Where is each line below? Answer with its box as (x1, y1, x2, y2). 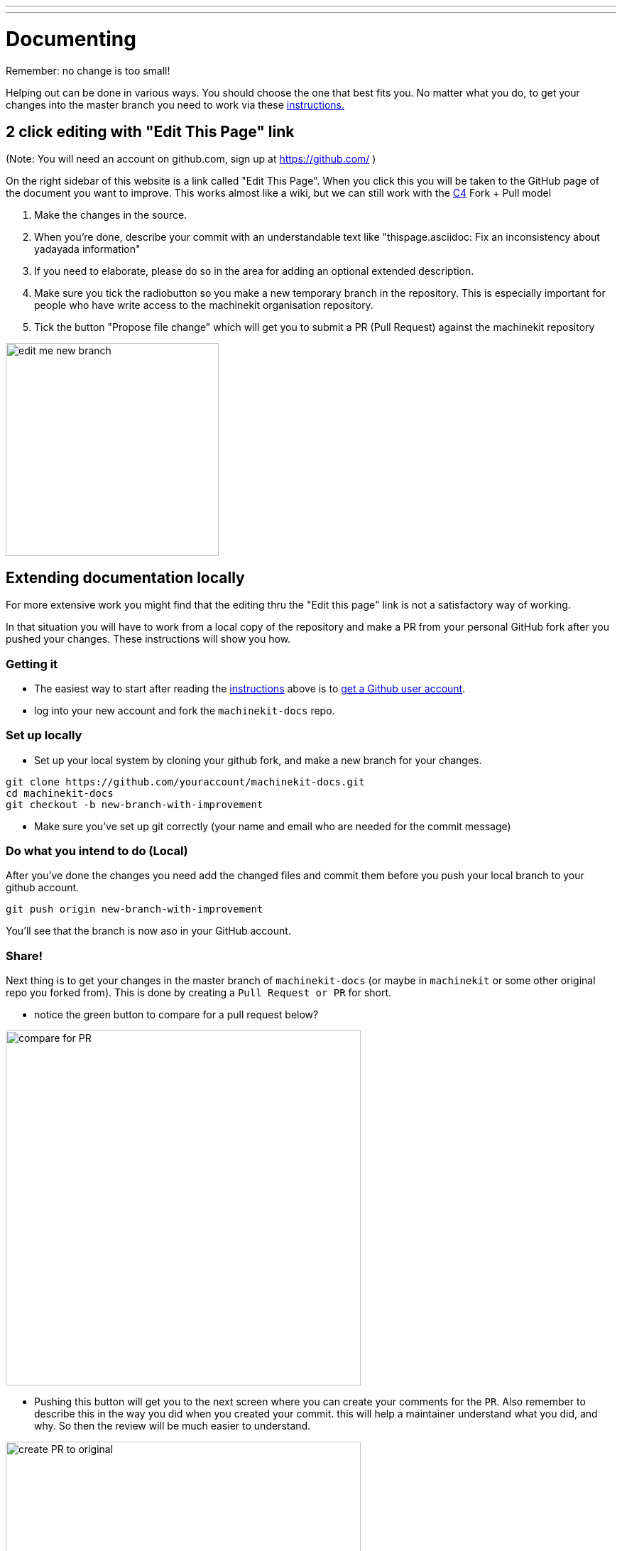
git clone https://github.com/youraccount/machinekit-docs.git (6, 775, 365, 788)
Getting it (6, 656, 58, 671)
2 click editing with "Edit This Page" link (6, 122, 295, 141)
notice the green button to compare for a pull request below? (34, 1008, 319, 1021)
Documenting (6, 26, 136, 51)
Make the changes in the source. (34, 209, 187, 222)
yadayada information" (34, 243, 141, 256)
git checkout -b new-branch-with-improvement (6, 798, 263, 810)
